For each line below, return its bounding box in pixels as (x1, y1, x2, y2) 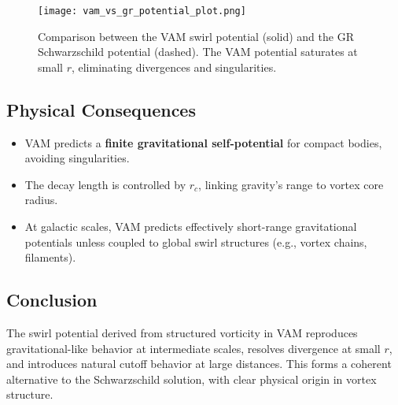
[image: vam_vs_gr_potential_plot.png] (38, 6, 246, 17)
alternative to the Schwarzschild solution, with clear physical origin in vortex (6, 370, 377, 387)
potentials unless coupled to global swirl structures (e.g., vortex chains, (24, 233, 367, 250)
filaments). (24, 249, 76, 266)
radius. (24, 191, 58, 208)
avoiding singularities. (24, 150, 130, 166)
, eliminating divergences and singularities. (71, 58, 277, 75)
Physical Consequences (6, 97, 196, 121)
